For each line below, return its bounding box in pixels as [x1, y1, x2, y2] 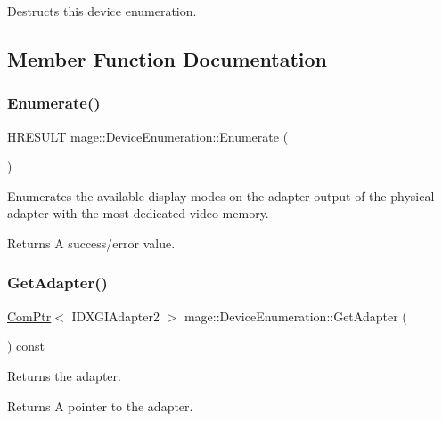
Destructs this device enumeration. [7, 2, 197, 20]
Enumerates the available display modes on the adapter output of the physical [7, 186, 435, 205]
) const [7, 336, 45, 355]
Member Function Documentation [7, 45, 328, 72]
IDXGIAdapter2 [71, 306, 160, 325]
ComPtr [7, 306, 52, 325]
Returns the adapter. [7, 366, 121, 385]
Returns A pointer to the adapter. [7, 396, 193, 415]
